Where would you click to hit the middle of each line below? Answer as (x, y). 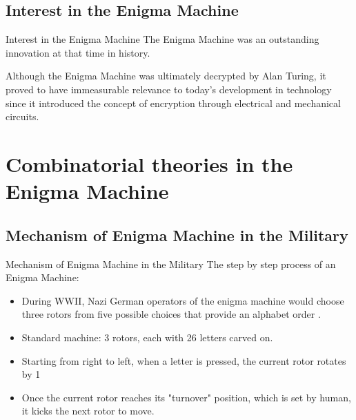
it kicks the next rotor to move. (88, 411)
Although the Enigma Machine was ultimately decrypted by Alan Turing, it (166, 76)
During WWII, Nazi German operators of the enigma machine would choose (183, 300)
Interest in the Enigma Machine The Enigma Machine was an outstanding (162, 39)
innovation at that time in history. (78, 52)
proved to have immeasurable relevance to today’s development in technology (169, 89)
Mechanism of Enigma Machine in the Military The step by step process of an (171, 264)
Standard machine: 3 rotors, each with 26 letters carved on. (147, 337)
